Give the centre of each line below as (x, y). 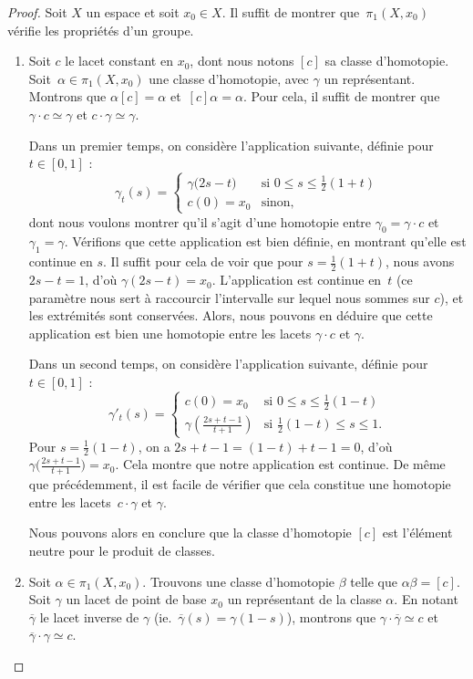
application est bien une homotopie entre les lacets (170, 333)
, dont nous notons (242, 61)
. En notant (426, 599)
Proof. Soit (37, 12)
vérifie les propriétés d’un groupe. (101, 30)
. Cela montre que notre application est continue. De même (280, 464)
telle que (374, 581)
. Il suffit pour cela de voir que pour (203, 261)
